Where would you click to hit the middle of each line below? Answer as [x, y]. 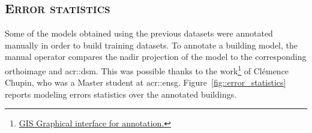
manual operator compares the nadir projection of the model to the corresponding [156, 57]
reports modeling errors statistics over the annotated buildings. [121, 94]
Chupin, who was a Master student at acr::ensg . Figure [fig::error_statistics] [145, 82]
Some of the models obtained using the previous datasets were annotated [139, 33]
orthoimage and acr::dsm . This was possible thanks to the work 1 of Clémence [147, 69]
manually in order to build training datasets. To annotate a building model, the [151, 45]
